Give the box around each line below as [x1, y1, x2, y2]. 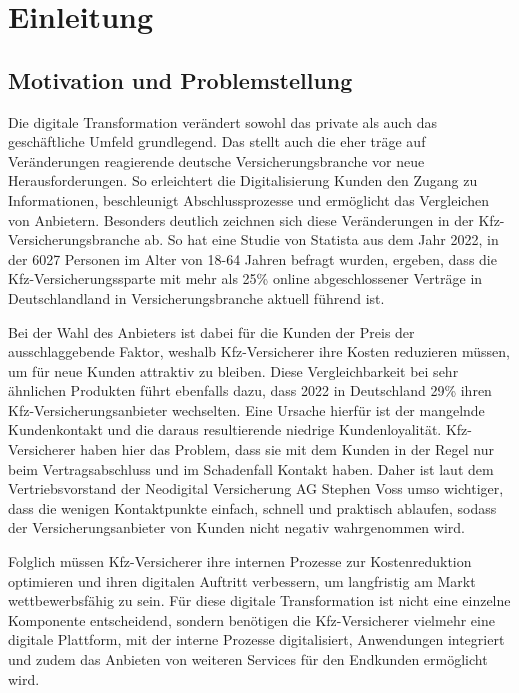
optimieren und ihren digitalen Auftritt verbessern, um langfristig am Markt [8, 570, 476, 591]
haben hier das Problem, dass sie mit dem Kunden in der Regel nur [80, 439, 494, 460]
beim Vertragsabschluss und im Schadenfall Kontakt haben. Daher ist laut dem [8, 458, 494, 479]
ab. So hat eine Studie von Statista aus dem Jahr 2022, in [144, 229, 499, 250]
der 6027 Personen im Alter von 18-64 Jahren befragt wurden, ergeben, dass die [8, 248, 497, 269]
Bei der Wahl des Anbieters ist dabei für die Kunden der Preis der [8, 321, 415, 342]
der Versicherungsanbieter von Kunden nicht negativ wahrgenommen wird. [8, 517, 465, 538]
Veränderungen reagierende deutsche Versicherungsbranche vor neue [8, 150, 425, 171]
